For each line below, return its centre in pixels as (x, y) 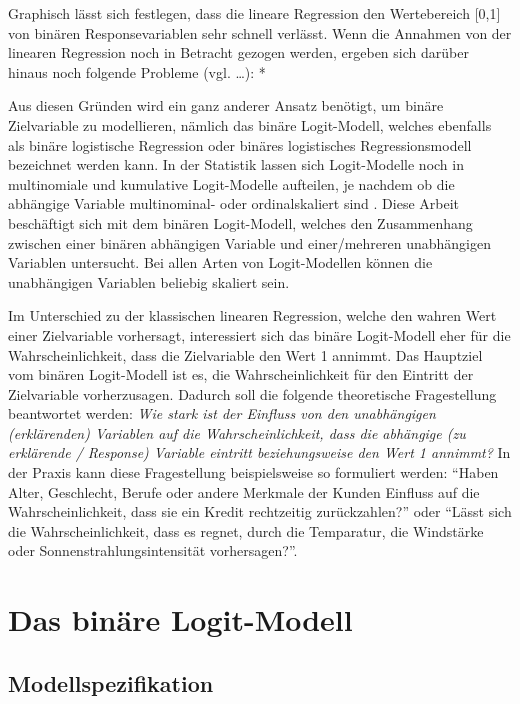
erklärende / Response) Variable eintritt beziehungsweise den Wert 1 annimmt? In (259, 452)
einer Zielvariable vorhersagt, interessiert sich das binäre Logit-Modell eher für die (259, 334)
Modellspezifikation (111, 682)
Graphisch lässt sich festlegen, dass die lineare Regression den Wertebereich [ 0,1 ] (254, 13)
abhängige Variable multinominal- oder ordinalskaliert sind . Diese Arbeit (234, 203)
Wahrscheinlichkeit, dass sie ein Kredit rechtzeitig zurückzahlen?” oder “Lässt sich (260, 511)
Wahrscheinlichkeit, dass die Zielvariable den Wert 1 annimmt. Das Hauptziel (245, 354)
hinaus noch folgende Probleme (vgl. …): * (137, 71)
